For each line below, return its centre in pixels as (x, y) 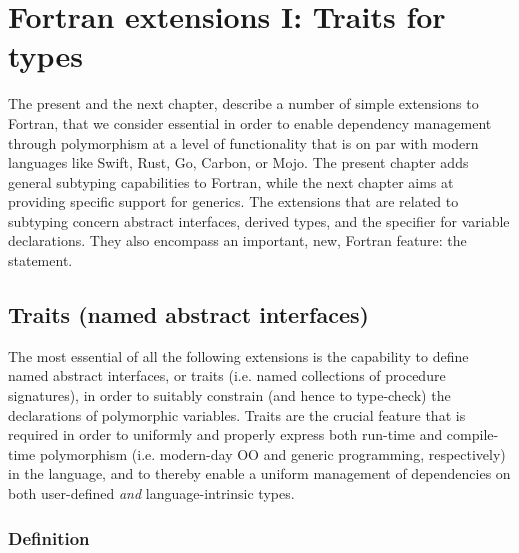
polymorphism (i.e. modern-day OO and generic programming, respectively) (272, 453)
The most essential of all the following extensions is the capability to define (238, 355)
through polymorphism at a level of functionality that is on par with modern (243, 142)
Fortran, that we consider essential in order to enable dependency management (250, 122)
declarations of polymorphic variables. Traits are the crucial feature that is (237, 414)
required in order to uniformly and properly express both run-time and (225, 434)
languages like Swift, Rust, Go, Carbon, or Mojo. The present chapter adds (238, 162)
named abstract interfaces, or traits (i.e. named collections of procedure (227, 375)
